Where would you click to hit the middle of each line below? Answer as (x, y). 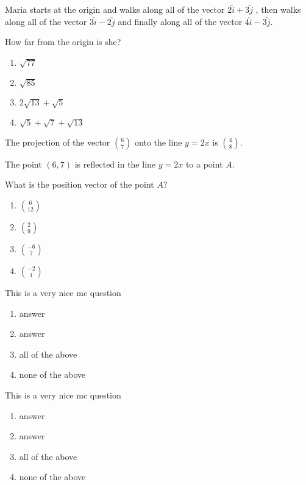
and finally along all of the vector (180, 21)
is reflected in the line (115, 164)
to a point (204, 164)
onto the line (158, 142)
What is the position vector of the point (80, 184)
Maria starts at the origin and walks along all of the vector (115, 9)
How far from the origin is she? (63, 42)
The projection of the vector (58, 142)
